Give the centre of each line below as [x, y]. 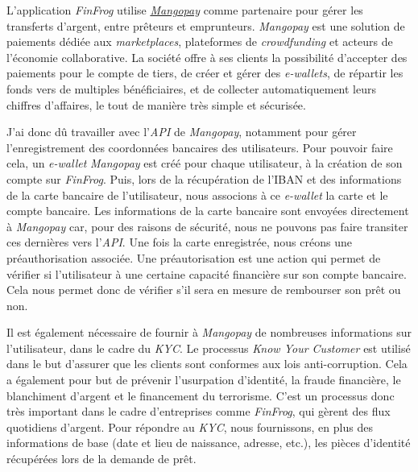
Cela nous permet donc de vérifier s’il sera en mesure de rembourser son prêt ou [204, 290]
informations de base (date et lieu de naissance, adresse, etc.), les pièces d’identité [209, 443]
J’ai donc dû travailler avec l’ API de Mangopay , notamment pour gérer [182, 132]
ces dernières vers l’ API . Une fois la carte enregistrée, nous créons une [179, 242]
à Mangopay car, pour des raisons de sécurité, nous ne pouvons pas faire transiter [207, 226]
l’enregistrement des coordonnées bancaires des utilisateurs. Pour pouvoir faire [200, 147]
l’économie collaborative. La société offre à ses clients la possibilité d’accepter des [207, 57]
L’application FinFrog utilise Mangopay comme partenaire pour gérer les [185, 10]
